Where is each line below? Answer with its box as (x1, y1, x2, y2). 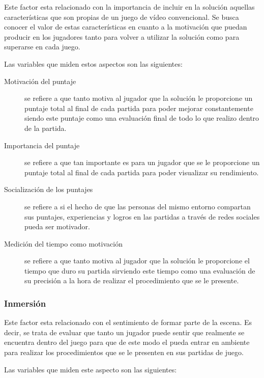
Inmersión (4, 296, 46, 309)
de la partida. (24, 122, 67, 133)
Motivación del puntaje (4, 75, 76, 86)
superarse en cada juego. (4, 41, 80, 52)
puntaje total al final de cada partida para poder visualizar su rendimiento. (24, 167, 259, 177)
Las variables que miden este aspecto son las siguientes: (4, 364, 177, 374)
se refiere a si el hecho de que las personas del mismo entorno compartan (24, 201, 251, 211)
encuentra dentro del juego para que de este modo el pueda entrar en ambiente (4, 337, 250, 347)
